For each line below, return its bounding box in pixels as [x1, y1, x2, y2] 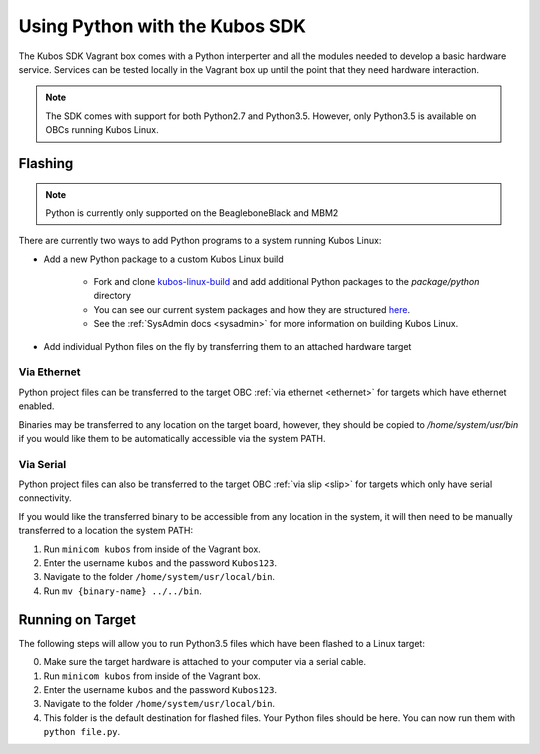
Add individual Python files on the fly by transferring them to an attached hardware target [43, 340, 412, 352]
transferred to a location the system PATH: [18, 525, 194, 537]
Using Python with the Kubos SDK [18, 15, 307, 37]
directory [93, 290, 132, 302]
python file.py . [43, 726, 121, 738]
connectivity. [18, 492, 72, 504]
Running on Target [18, 611, 137, 628]
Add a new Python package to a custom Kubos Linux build [43, 253, 284, 265]
